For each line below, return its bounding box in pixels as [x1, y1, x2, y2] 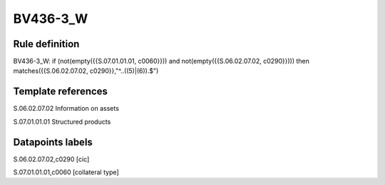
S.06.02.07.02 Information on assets [13, 104, 119, 113]
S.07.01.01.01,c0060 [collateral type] [13, 168, 119, 176]
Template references [13, 86, 108, 98]
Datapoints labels [13, 136, 93, 148]
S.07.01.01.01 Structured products [13, 117, 111, 126]
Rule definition [13, 38, 80, 50]
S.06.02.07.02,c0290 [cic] [13, 154, 90, 164]
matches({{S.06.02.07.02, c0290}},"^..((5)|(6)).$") [13, 66, 159, 75]
